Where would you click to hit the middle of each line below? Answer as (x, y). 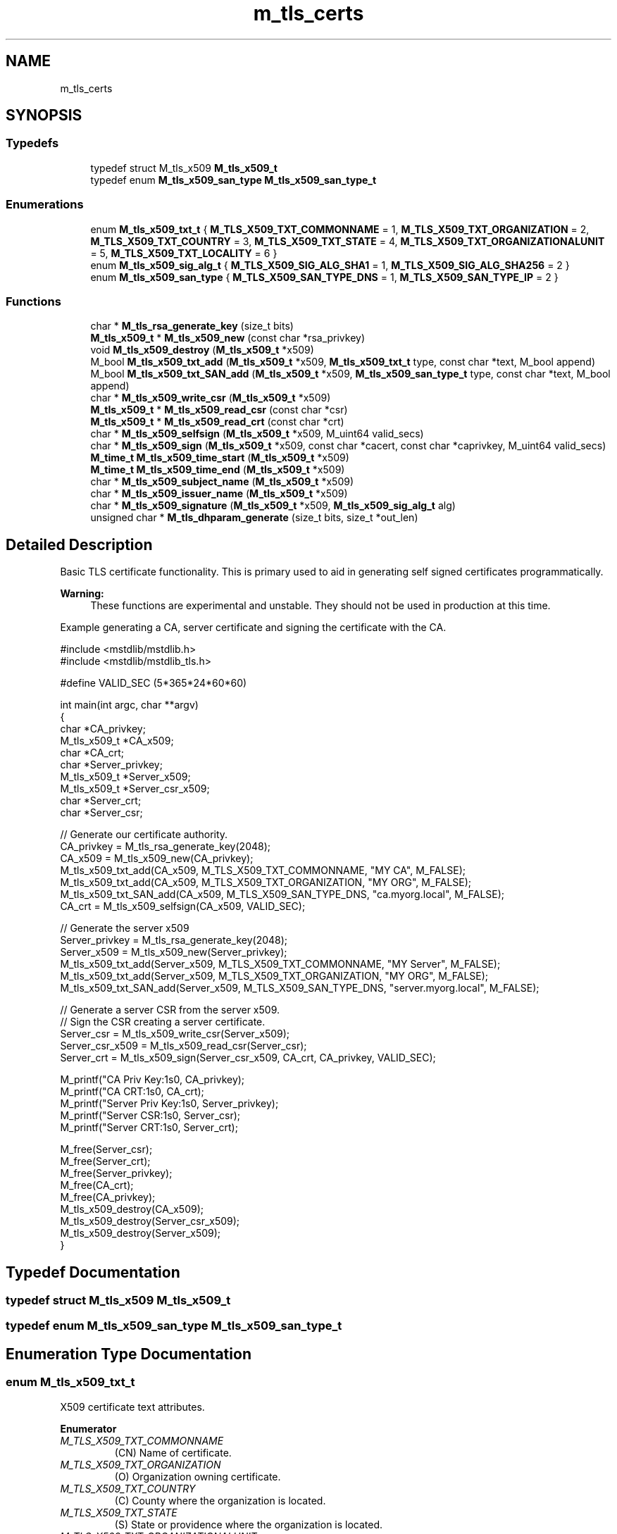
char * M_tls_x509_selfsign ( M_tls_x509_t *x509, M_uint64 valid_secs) (257, 434)
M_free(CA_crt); (97, 1185)
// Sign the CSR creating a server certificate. (163, 1022)
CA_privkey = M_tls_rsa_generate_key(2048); (165, 847)
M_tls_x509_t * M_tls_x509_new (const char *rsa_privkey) (228, 338)
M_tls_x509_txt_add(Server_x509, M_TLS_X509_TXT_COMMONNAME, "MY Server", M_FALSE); (280, 964)
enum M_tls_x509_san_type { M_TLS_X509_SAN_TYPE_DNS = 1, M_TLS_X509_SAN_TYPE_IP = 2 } (324, 277)
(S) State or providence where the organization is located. (249, 1524)
